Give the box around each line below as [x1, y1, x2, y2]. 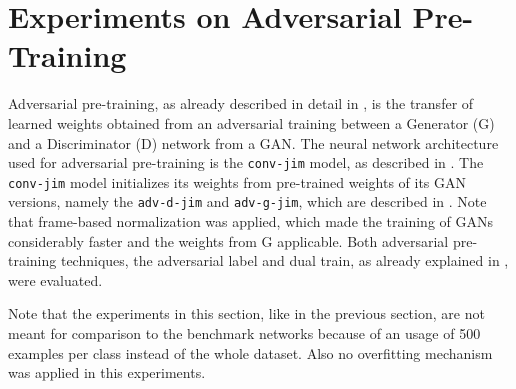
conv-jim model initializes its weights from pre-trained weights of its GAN [8, 171, 467, 192]
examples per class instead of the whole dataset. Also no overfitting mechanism [8, 342, 493, 363]
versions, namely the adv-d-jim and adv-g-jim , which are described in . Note [8, 191, 487, 212]
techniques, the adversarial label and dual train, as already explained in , [60, 250, 509, 271]
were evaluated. [8, 269, 103, 290]
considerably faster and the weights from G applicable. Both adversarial [8, 230, 449, 251]
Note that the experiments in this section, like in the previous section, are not [8, 303, 485, 324]
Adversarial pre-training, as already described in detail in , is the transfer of [8, 93, 474, 114]
